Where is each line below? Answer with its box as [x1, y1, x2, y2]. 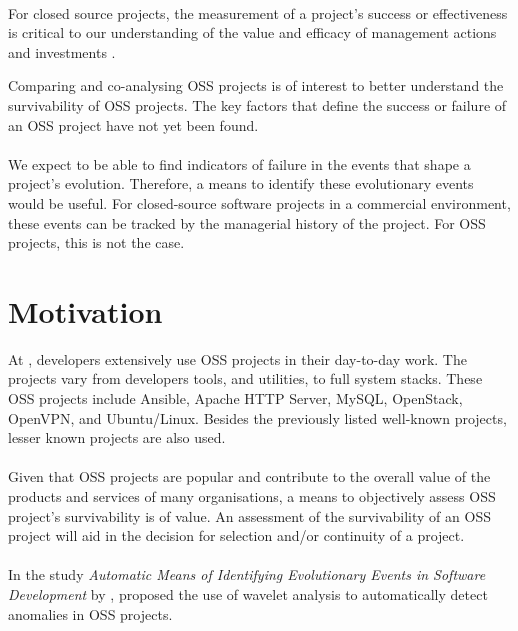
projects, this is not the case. [8, 232, 185, 253]
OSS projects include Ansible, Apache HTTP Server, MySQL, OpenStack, [8, 388, 463, 409]
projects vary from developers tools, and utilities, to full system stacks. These [8, 368, 483, 389]
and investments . [8, 41, 116, 62]
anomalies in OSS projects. [8, 603, 173, 624]
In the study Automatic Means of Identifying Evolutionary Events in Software [8, 564, 486, 585]
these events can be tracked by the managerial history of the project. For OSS [8, 212, 486, 233]
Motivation [8, 290, 163, 331]
